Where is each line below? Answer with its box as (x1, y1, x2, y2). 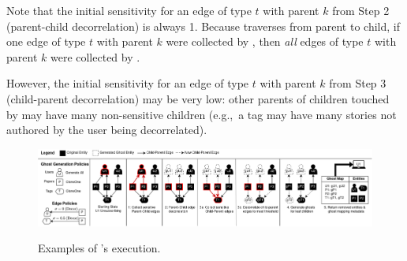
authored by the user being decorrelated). (6, 121, 207, 138)
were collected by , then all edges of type (166, 33, 364, 50)
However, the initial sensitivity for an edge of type (6, 75, 249, 91)
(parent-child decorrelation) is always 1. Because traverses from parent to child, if (6, 17, 400, 34)
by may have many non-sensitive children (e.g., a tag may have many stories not (6, 106, 397, 122)
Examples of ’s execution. (38, 240, 161, 256)
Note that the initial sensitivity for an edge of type (6, 2, 252, 18)
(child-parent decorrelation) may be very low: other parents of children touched (6, 90, 390, 106)
